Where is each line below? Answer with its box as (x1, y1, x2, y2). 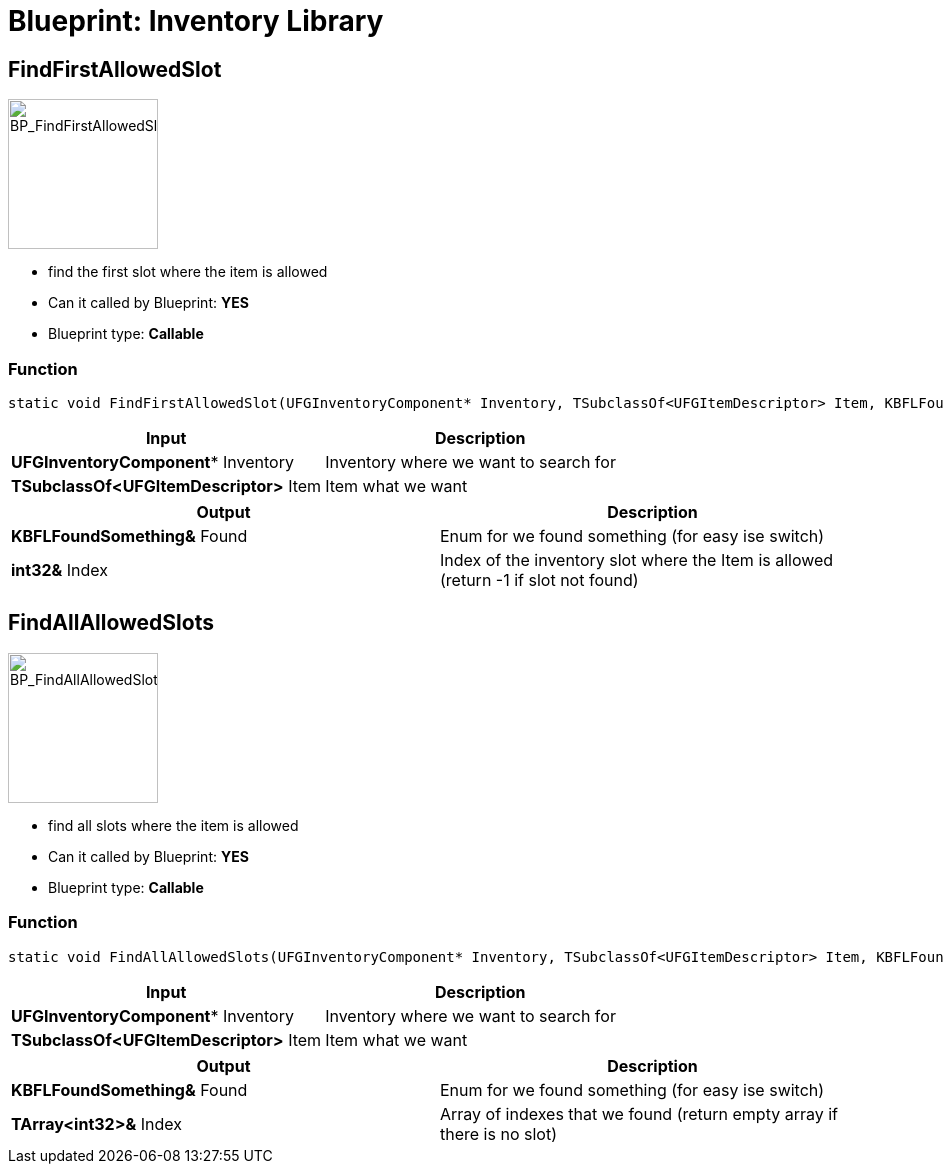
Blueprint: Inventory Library (8, 4, 384, 38)
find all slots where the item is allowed (48, 816, 299, 834)
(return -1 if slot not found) (440, 569, 639, 590)
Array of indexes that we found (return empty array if (440, 1103, 838, 1124)
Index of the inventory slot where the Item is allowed (440, 549, 834, 570)
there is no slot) (440, 1123, 557, 1144)
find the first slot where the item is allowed (48, 263, 328, 281)
